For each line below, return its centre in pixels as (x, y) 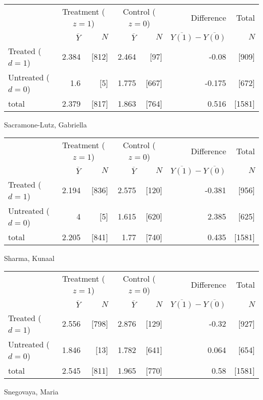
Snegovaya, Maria (31, 391)
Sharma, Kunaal (29, 258)
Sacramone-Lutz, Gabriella (46, 124)
